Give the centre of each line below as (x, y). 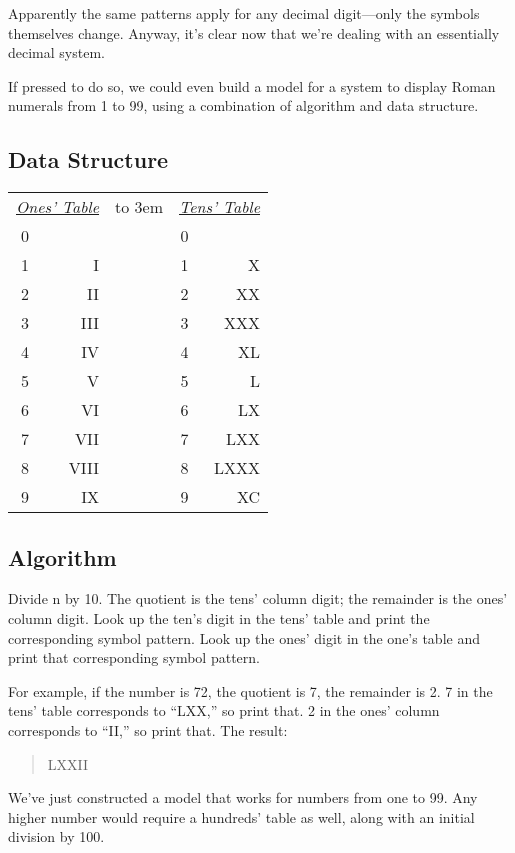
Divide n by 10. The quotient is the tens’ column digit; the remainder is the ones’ (258, 598)
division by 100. (56, 836)
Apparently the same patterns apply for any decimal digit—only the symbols (244, 13)
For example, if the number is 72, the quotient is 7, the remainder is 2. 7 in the (250, 690)
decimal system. (56, 52)
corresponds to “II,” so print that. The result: (148, 729)
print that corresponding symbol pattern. (134, 657)
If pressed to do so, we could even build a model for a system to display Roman (252, 85)
